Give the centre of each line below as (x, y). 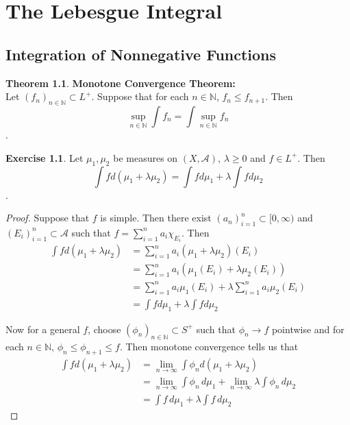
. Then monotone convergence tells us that (209, 347)
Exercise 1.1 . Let (45, 157)
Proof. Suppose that (48, 218)
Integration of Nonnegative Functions (141, 54)
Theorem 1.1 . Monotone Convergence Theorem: (121, 83)
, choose (104, 329)
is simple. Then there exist (156, 218)
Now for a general (43, 329)
